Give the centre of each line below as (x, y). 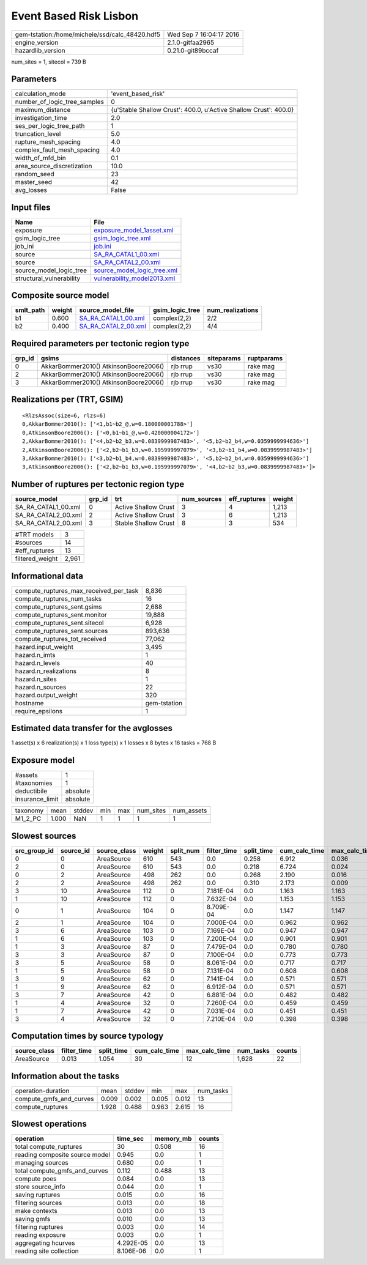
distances (186, 358)
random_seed (35, 174)
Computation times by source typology (87, 1036)
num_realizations (233, 310)
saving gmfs (33, 1219)
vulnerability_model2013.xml (135, 278)
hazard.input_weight (44, 647)
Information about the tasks (65, 1076)
